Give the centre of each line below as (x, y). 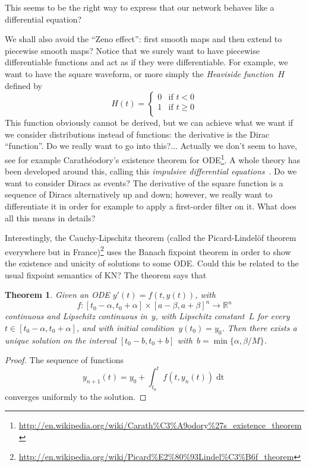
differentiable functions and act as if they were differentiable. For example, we (146, 62)
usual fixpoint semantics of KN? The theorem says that (106, 274)
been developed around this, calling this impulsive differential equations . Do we (151, 171)
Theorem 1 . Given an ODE (57, 295)
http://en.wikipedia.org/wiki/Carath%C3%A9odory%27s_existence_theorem (160, 425)
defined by (24, 85)
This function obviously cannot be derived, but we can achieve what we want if (149, 123)
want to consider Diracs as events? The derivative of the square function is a (144, 182)
